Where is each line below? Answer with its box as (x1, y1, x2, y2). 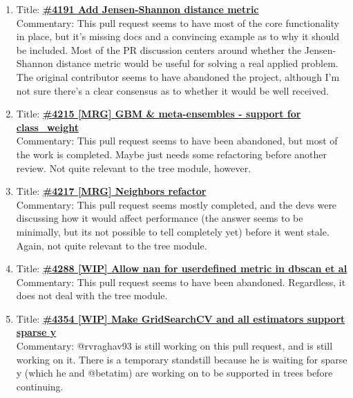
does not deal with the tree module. (16, 288, 168, 303)
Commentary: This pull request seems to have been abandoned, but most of (16, 133, 338, 148)
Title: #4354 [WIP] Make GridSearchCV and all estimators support (16, 311, 345, 325)
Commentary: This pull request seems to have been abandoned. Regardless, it (16, 274, 346, 289)
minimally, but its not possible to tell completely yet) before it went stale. (16, 224, 330, 238)
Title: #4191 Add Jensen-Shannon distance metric (16, 2, 259, 16)
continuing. (16, 379, 64, 393)
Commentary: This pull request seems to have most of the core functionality (16, 15, 339, 30)
